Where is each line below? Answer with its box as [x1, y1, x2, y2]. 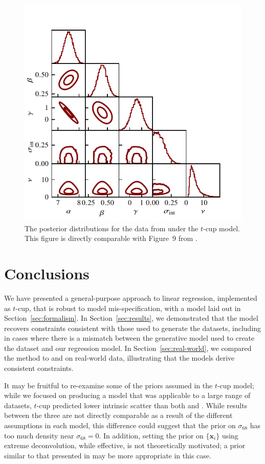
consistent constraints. [4, 363, 74, 373]
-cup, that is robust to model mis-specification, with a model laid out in [15, 302, 241, 313]
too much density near [4, 430, 74, 440]
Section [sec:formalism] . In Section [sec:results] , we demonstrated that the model [4, 313, 258, 323]
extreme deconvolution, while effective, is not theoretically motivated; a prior [4, 440, 246, 451]
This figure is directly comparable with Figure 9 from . [25, 233, 197, 244]
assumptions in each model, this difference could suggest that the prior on [4, 420, 236, 431]
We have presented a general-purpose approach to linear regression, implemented [4, 292, 257, 303]
